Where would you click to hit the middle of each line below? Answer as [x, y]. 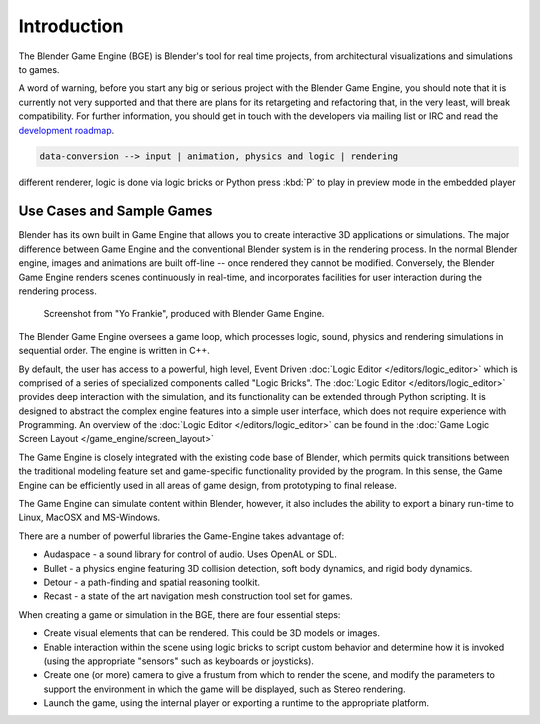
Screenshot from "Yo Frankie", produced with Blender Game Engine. [184, 314]
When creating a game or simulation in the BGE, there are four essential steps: [179, 614]
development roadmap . [66, 130]
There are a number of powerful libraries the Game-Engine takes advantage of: [181, 536]
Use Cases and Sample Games [115, 211]
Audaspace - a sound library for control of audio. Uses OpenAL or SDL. [190, 554]
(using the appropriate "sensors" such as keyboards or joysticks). [179, 661]
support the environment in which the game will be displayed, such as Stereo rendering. [224, 689]
